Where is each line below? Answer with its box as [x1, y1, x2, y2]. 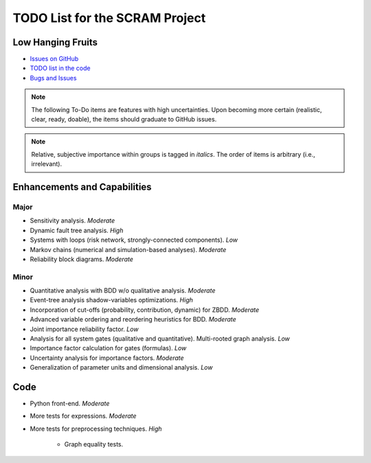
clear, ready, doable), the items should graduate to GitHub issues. [31, 115, 217, 124]
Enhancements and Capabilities [12, 181, 152, 192]
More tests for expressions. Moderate [30, 412, 137, 420]
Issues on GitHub [30, 55, 79, 63]
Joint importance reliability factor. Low [30, 325, 139, 333]
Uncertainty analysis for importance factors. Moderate [30, 354, 185, 362]
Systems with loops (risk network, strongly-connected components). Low [30, 236, 238, 244]
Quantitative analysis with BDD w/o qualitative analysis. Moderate [30, 286, 216, 295]
